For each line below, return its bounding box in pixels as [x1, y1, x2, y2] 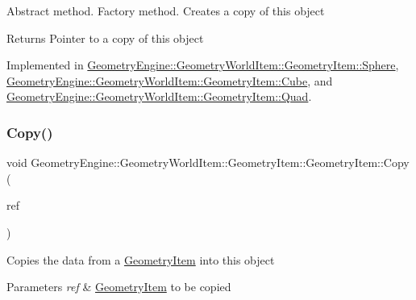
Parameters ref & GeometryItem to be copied [6, 278, 231, 295]
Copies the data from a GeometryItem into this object [6, 251, 275, 268]
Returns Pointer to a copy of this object [6, 29, 204, 46]
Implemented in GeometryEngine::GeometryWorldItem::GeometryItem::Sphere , [6, 56, 399, 73]
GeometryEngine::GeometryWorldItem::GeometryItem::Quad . [6, 88, 312, 105]
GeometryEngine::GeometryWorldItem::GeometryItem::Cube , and [6, 72, 333, 89]
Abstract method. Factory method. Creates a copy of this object [6, 2, 325, 19]
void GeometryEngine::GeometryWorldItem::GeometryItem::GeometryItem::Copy [6, 154, 410, 171]
